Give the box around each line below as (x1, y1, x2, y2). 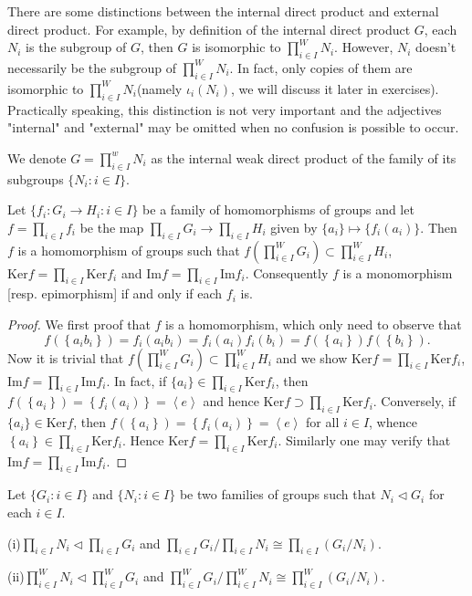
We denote (7, 148, 67, 167)
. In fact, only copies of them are (229, 58, 413, 77)
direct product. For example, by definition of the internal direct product (7, 19, 411, 38)
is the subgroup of (26, 37, 127, 57)
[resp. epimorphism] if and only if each (7, 284, 223, 303)
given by (270, 217, 318, 236)
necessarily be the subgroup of (7, 58, 177, 77)
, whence (369, 413, 417, 432)
